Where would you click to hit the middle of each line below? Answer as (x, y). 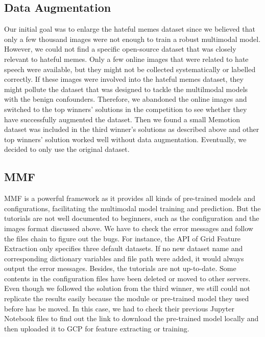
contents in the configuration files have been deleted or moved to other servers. (127, 278)
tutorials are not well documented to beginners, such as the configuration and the (132, 218)
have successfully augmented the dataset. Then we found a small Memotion (122, 119)
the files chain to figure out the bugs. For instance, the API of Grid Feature (123, 238)
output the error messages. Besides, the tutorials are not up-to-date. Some (120, 268)
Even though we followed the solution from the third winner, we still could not (127, 288)
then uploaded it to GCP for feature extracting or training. (97, 328)
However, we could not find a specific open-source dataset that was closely (120, 49)
